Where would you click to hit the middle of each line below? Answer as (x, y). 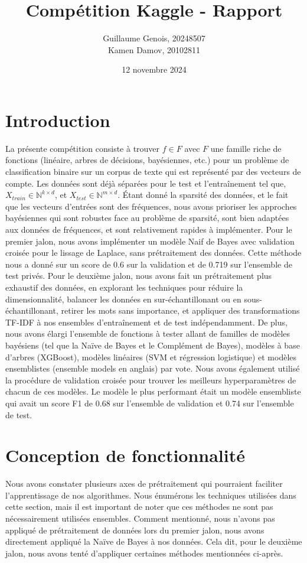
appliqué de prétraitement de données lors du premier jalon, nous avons (135, 530)
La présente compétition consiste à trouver (83, 148)
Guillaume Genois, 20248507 (154, 38)
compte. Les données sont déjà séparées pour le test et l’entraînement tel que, (146, 183)
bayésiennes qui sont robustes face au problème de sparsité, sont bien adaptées (147, 218)
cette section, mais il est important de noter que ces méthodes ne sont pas (139, 507)
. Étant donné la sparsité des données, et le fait (203, 195)
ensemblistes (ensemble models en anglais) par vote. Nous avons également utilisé (153, 368)
